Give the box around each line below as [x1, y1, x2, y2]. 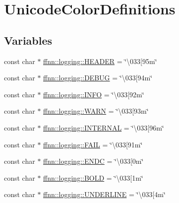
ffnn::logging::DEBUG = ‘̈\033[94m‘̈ [43, 72, 153, 83]
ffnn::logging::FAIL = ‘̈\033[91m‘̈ [43, 139, 143, 149]
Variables [4, 32, 53, 48]
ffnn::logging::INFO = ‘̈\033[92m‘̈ [43, 89, 144, 99]
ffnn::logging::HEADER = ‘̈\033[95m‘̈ [43, 56, 157, 66]
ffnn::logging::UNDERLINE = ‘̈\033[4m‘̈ [43, 189, 166, 200]
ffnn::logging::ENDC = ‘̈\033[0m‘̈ [43, 156, 144, 166]
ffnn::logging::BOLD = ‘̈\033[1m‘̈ [43, 172, 143, 183]
